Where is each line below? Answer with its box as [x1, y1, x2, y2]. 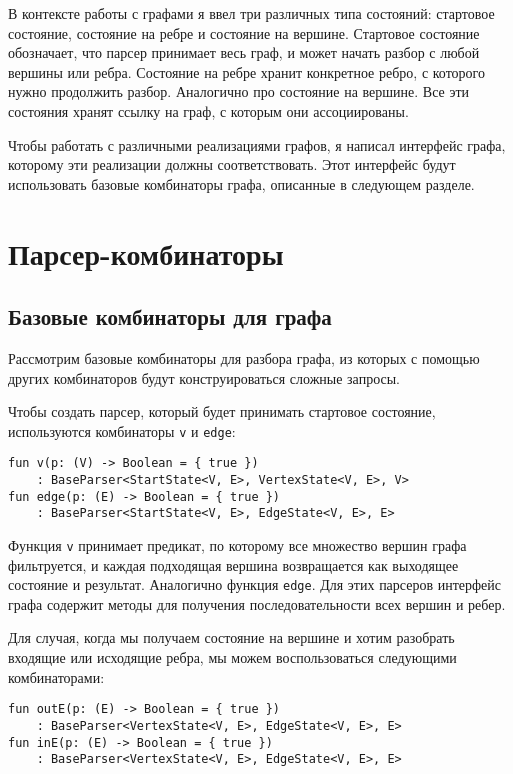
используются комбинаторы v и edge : [8, 420, 236, 441]
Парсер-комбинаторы [8, 232, 284, 273]
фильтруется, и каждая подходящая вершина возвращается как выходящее [8, 554, 459, 575]
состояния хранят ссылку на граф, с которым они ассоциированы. [8, 100, 409, 121]
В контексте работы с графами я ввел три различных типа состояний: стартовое [8, 3, 495, 23]
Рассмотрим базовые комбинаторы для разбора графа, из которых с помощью [8, 347, 480, 368]
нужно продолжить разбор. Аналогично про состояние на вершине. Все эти [8, 81, 470, 102]
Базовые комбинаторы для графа [8, 301, 332, 332]
